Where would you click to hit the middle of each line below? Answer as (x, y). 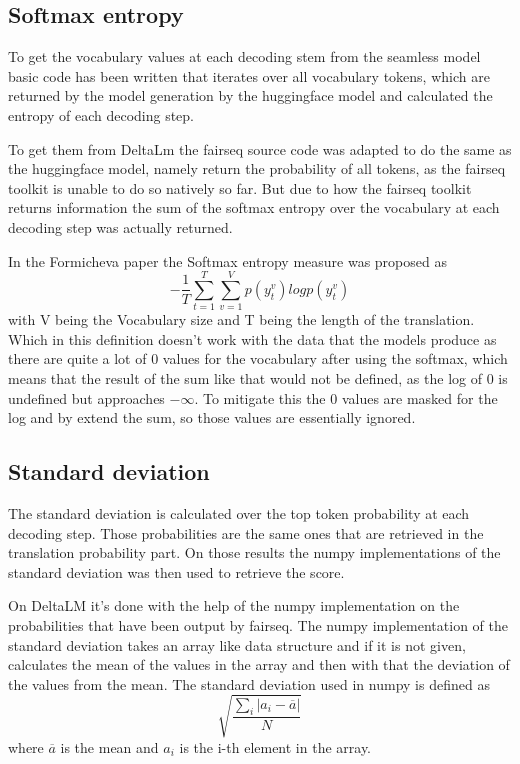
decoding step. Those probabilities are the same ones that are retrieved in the (246, 532)
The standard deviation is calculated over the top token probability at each (239, 513)
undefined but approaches (86, 397)
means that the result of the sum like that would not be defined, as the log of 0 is (258, 378)
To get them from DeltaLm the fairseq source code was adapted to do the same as (260, 148)
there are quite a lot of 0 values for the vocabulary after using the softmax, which (258, 358)
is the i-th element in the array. (275, 746)
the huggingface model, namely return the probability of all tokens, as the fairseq (257, 168)
